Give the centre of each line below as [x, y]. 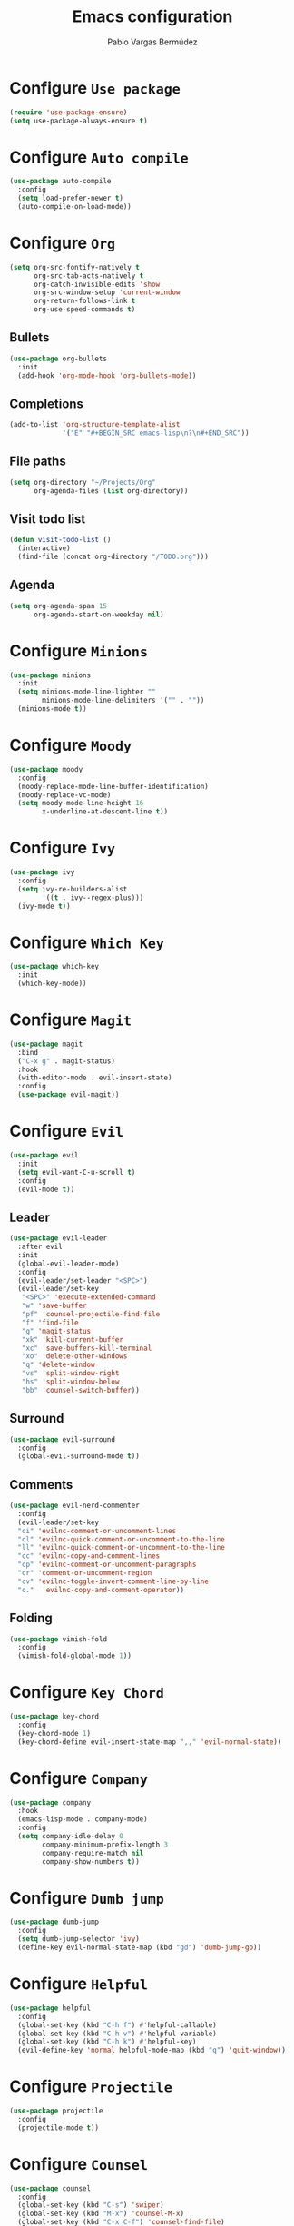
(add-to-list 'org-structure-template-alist [95, 425]
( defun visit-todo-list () [60, 540]
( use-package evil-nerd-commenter [75, 1506]
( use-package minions [50, 675]
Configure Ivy [63, 848]
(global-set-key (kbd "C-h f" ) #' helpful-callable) [118, 2025]
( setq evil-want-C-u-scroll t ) [77, 1172]
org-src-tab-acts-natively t [88, 276]
